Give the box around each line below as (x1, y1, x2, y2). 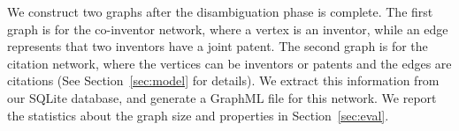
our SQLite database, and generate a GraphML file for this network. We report (7, 88, 437, 106)
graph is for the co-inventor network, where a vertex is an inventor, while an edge (7, 19, 448, 38)
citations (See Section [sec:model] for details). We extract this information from (7, 71, 440, 90)
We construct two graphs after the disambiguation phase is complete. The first (7, 3, 433, 20)
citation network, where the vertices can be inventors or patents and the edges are (7, 54, 452, 72)
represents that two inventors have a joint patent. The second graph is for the (7, 37, 428, 55)
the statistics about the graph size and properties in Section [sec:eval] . (7, 106, 389, 124)
